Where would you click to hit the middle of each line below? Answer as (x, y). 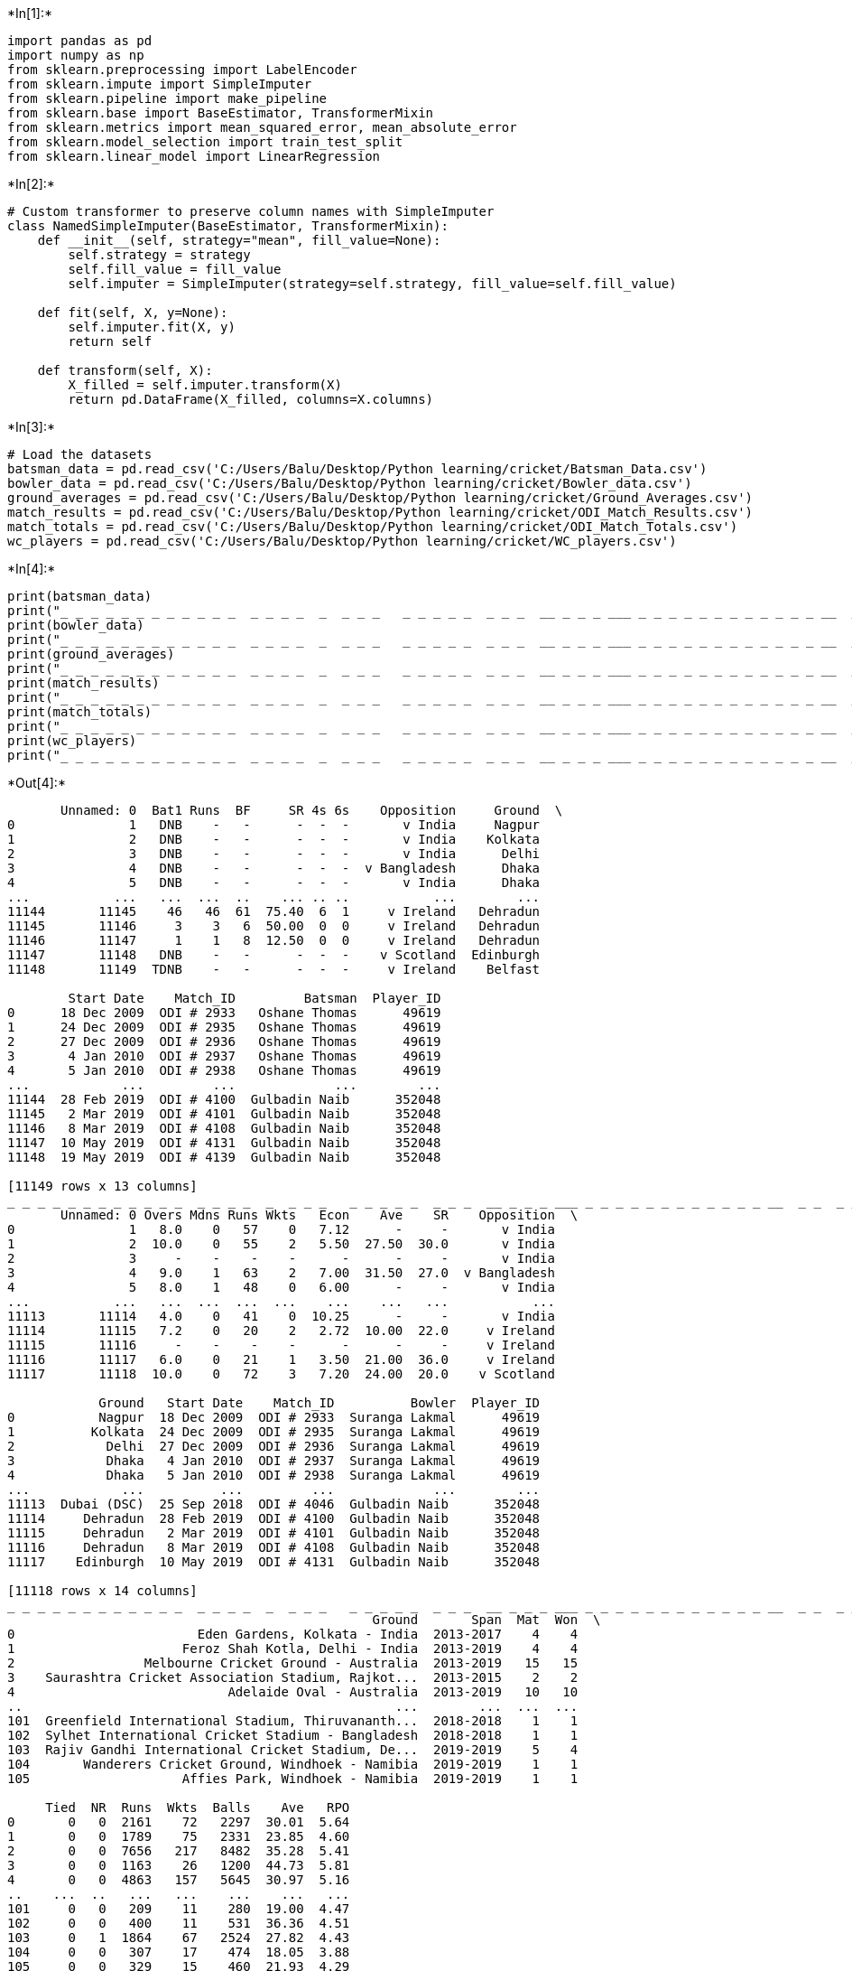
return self (110, 341)
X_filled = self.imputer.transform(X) (205, 385)
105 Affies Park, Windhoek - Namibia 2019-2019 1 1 (293, 1779)
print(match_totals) (80, 712)
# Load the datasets (80, 454)
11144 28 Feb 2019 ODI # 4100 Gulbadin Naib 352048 (224, 1099)
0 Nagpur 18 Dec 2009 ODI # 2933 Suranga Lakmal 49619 (274, 1417)
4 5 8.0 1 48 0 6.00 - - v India (281, 1287)
